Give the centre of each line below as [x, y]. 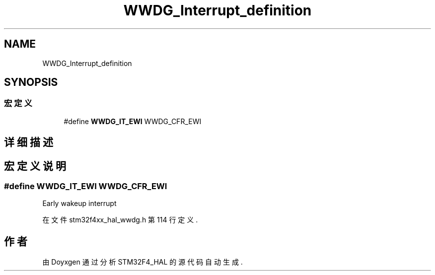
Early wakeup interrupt [79, 204]
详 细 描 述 [29, 142]
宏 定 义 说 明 [35, 166]
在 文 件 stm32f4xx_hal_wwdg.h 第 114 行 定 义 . [120, 220]
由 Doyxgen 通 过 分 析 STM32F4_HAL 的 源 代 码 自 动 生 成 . [143, 262]
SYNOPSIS [31, 82]
